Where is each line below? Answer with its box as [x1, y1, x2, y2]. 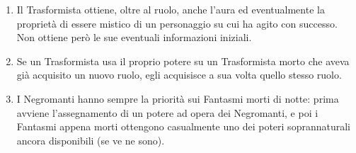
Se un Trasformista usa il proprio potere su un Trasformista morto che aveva [16, 53, 350, 68]
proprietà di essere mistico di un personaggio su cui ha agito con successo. [16, 16, 338, 30]
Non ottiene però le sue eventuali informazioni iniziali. [16, 30, 252, 45]
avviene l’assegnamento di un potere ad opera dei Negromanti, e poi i [16, 105, 318, 120]
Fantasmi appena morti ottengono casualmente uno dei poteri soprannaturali [16, 119, 350, 134]
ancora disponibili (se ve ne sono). [16, 132, 165, 147]
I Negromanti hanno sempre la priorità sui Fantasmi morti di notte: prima [16, 91, 339, 106]
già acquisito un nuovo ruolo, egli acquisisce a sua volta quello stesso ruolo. [16, 67, 342, 82]
